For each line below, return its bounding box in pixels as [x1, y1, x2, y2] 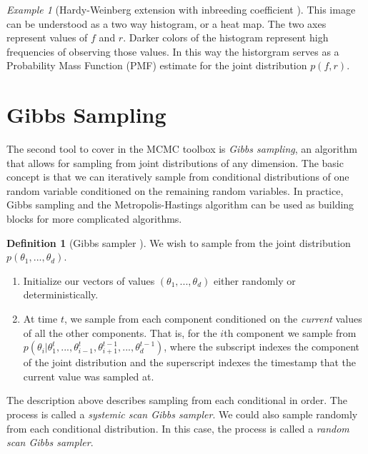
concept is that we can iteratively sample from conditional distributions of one [6, 169, 349, 184]
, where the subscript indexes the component [164, 339, 359, 354]
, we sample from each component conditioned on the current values [64, 311, 362, 326]
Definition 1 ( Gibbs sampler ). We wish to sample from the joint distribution [6, 235, 351, 250]
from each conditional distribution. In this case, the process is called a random [6, 420, 349, 435]
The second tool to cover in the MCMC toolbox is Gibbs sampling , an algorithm [6, 141, 357, 156]
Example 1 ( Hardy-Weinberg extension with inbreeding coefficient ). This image [6, 2, 356, 16]
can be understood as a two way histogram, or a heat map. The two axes [6, 16, 327, 31]
